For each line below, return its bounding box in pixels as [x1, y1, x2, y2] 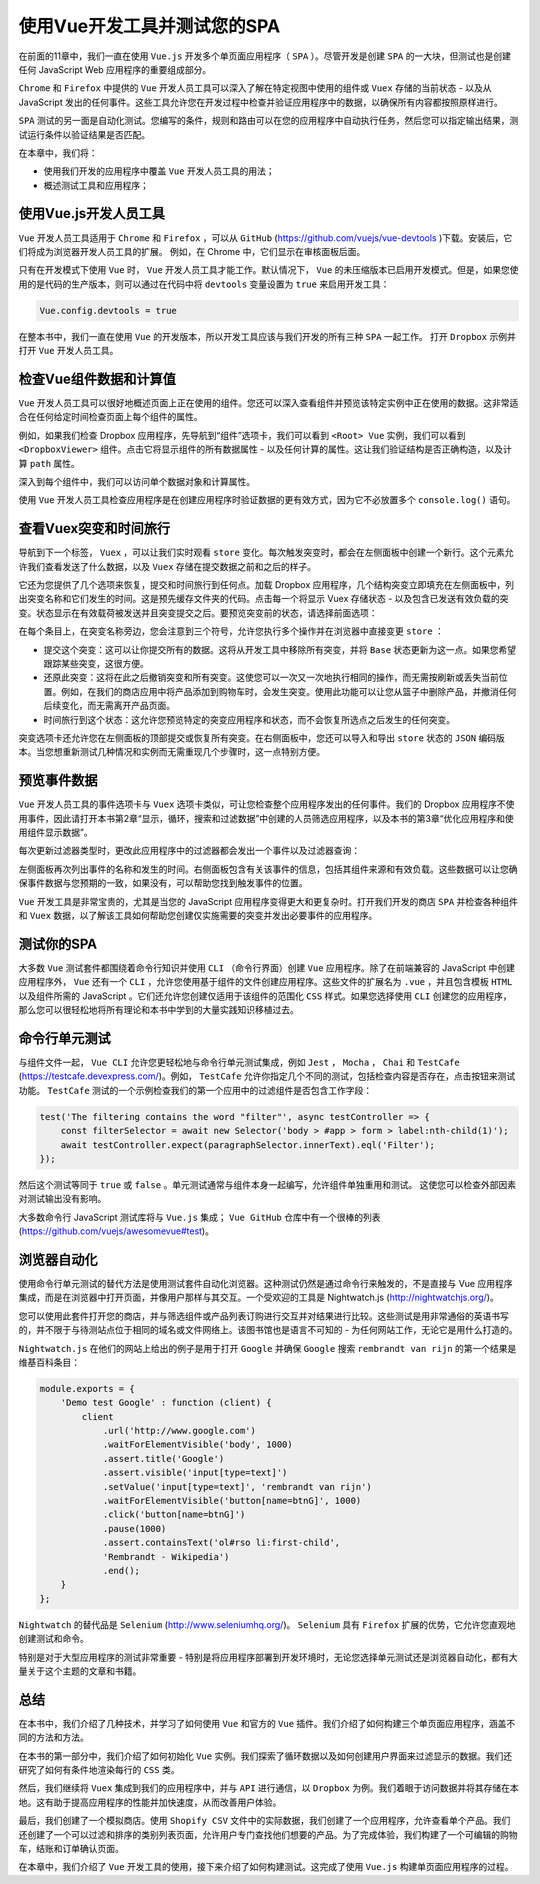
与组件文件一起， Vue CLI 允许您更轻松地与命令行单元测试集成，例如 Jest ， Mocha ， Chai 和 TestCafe [18, 1056, 460, 1068]
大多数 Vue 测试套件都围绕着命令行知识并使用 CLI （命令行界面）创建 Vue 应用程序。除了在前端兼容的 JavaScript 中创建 [18, 961, 515, 974]
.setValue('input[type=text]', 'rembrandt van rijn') [102, 1481, 372, 1492]
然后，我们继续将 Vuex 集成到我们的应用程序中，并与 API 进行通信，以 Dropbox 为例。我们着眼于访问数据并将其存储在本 [18, 1782, 519, 1794]
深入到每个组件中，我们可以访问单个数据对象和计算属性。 [18, 475, 255, 487]
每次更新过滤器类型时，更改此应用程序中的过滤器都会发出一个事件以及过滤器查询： [18, 845, 360, 857]
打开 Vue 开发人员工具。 [18, 345, 119, 357]
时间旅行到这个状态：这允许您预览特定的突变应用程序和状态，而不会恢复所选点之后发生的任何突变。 [43, 713, 455, 725]
